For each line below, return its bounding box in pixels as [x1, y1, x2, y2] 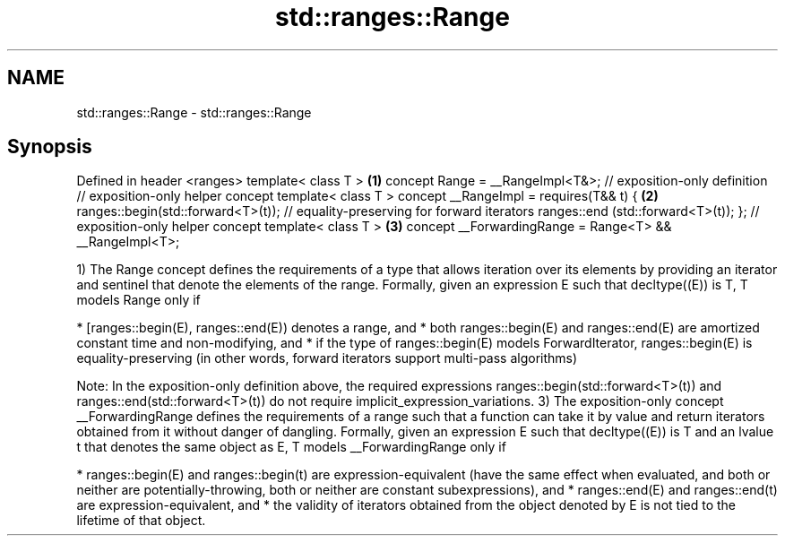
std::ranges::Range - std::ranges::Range [76, 104, 312, 120]
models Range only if [76, 292, 201, 308]
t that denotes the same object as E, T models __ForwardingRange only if [76, 439, 506, 455]
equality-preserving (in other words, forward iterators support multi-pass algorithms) [76, 350, 578, 366]
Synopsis [7, 135, 92, 159]
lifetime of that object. [76, 513, 206, 529]
